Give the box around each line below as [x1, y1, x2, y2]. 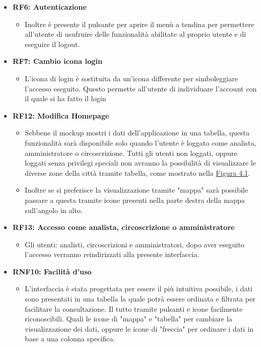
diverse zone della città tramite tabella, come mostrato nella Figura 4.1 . [25, 167, 250, 178]
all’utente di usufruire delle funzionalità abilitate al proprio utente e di [25, 29, 246, 39]
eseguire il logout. [25, 38, 80, 49]
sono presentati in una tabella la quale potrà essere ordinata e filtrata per [25, 293, 256, 304]
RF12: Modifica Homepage [12, 110, 110, 121]
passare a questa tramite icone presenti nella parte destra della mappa [25, 194, 245, 205]
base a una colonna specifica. [25, 333, 115, 344]
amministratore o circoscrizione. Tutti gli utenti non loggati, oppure [25, 147, 237, 158]
